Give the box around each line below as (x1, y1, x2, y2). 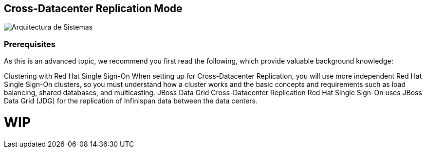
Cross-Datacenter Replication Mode (4, 2, 183, 15)
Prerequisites (4, 39, 56, 49)
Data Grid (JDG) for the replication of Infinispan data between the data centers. (4, 97, 258, 105)
